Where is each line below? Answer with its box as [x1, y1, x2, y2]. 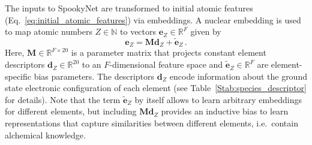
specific [5, 70, 32, 82]
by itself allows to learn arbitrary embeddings [134, 93, 302, 105]
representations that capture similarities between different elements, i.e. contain [5, 117, 298, 129]
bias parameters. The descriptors [34, 70, 155, 82]
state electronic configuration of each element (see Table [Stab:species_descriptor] [5, 81, 307, 94]
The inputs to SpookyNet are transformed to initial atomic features [5, 2, 253, 14]
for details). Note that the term [5, 93, 121, 105]
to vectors [120, 25, 157, 38]
